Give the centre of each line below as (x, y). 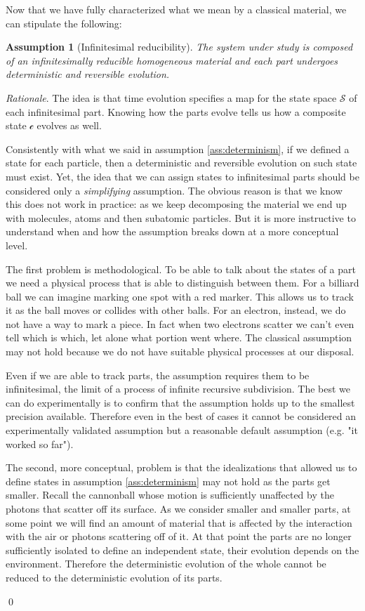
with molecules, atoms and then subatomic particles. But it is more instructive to (181, 217)
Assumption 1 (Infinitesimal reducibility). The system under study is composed (179, 47)
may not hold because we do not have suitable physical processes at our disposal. (180, 352)
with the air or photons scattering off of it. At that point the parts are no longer (179, 536)
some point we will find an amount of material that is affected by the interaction (179, 522)
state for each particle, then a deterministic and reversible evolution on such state (181, 163)
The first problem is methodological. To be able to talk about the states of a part (181, 269)
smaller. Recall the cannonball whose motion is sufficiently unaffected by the (170, 495)
